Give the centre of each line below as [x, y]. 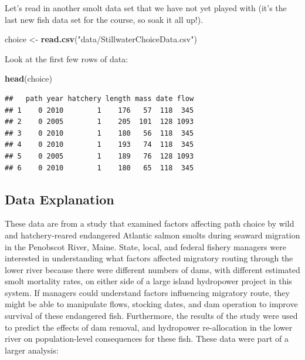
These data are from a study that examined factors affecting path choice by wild [150, 223]
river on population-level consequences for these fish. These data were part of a [147, 339]
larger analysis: [32, 350]
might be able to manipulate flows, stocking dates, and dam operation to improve [151, 304]
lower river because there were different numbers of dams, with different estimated [152, 269]
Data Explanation [60, 199]
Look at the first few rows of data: [67, 58]
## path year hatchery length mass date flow [99, 98]
